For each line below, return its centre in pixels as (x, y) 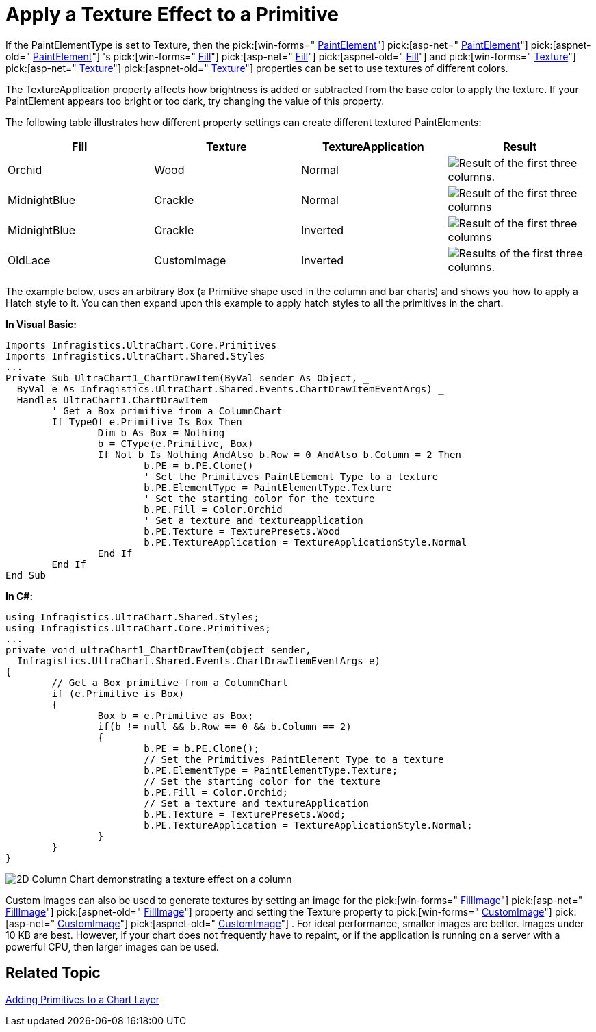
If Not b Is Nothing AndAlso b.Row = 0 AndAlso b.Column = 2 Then (279, 454)
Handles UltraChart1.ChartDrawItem (112, 400)
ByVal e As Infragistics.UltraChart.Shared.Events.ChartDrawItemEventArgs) (224, 389)
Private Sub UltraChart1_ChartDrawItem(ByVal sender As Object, (182, 378)
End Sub (26, 575)
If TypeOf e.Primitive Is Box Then (147, 421)
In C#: (20, 596)
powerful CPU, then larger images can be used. (112, 946)
